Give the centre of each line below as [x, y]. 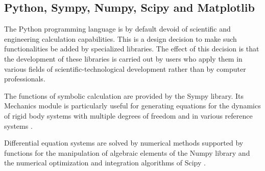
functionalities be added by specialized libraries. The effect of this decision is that [132, 49]
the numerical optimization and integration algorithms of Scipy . [105, 163]
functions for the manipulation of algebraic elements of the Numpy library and [127, 152]
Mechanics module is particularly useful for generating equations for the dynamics [132, 106]
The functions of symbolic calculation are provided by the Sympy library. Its [124, 95]
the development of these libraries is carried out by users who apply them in [123, 58]
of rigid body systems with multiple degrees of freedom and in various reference [128, 115]
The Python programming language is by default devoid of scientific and [117, 29]
